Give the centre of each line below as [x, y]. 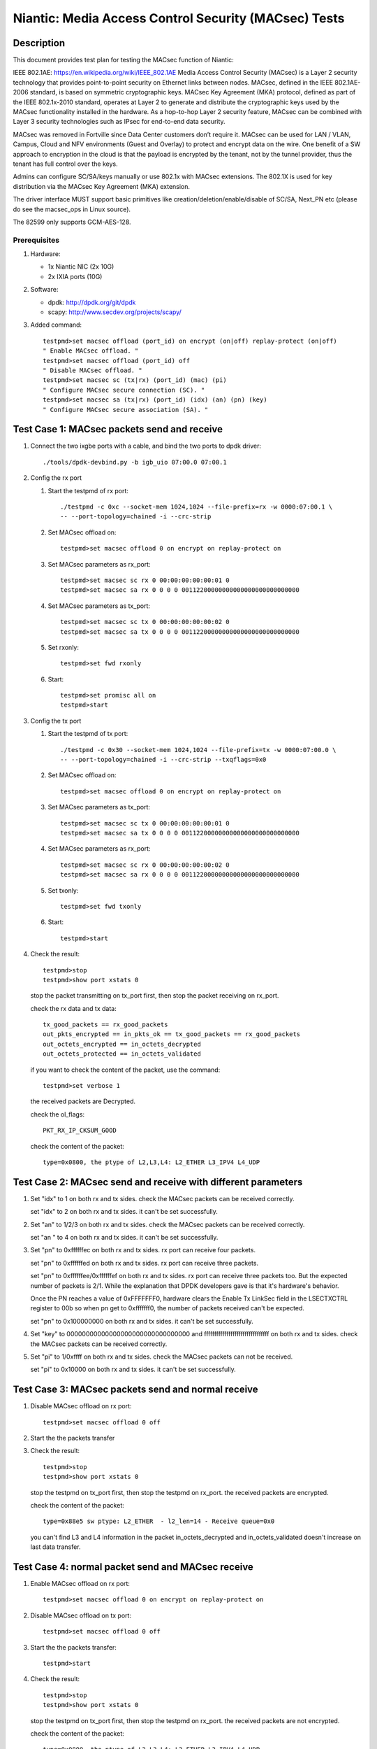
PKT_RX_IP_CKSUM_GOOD [80, 1131]
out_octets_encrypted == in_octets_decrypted [122, 1044]
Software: [44, 290]
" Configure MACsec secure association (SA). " [126, 410]
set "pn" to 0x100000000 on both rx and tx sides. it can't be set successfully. [142, 1321]
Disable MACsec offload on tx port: [81, 1615]
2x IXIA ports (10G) [75, 276]
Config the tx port [56, 721]
